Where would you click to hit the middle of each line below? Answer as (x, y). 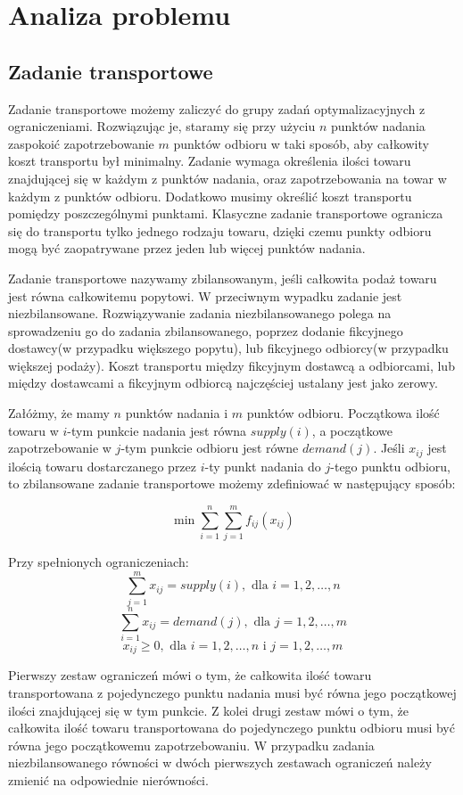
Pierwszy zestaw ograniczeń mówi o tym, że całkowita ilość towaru (190, 675)
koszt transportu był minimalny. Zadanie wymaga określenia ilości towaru (210, 161)
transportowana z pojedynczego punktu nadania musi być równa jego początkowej (232, 692)
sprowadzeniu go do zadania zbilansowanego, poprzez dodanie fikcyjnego (206, 330)
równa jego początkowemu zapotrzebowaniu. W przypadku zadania (191, 745)
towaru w (33, 430)
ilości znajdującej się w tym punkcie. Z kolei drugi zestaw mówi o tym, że (208, 710)
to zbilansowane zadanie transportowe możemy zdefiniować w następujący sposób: (232, 484)
